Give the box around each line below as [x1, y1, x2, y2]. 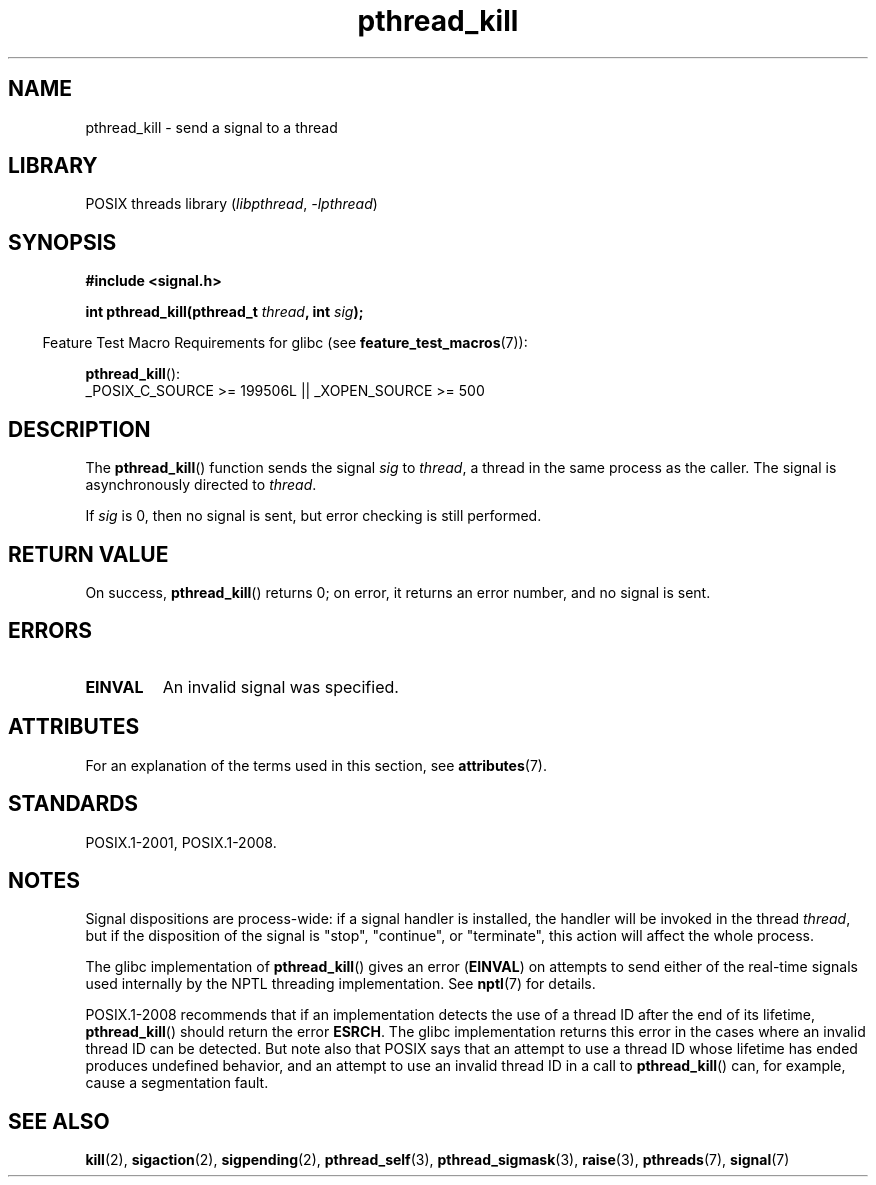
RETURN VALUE [8, 541, 169, 567]
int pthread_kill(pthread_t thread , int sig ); [85, 303, 364, 321]
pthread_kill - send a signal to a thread [85, 118, 338, 136]
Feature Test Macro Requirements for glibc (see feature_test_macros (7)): [42, 334, 528, 352]
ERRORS [8, 618, 93, 644]
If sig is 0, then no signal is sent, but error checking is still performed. [85, 507, 542, 525]
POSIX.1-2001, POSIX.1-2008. [85, 833, 277, 851]
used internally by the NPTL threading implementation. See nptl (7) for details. [85, 975, 596, 993]
